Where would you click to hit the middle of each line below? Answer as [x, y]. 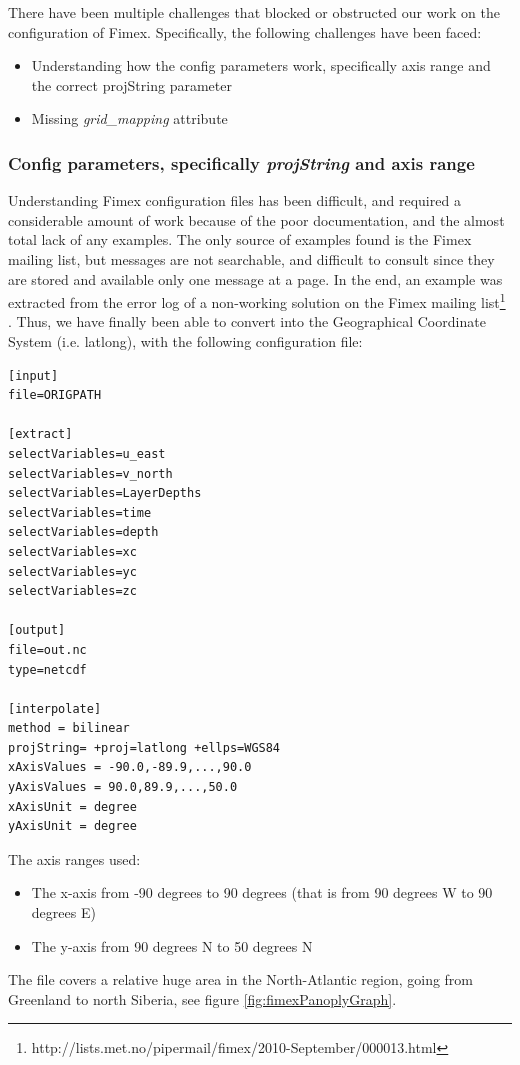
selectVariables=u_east [87, 453]
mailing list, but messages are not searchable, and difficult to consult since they [251, 258]
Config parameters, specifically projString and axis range [241, 162]
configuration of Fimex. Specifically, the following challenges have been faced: [245, 31]
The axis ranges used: [74, 858]
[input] [33, 375]
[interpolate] [55, 708]
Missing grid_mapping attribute [129, 118]
